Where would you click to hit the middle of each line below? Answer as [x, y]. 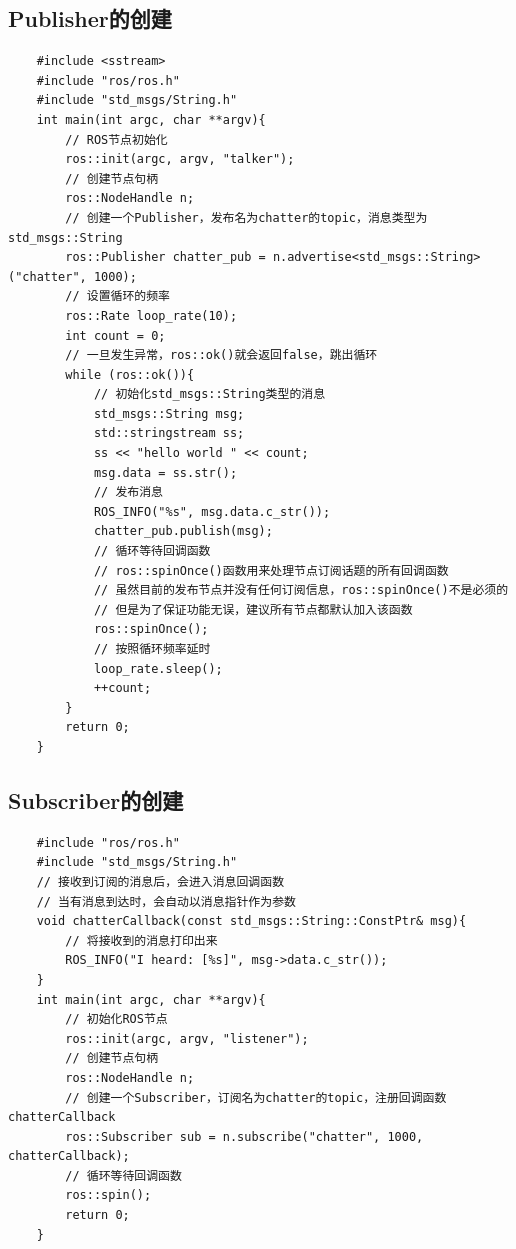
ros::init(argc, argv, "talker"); [180, 159]
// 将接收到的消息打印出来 [141, 940]
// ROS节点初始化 [116, 139]
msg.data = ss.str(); [165, 472]
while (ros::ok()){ [130, 374]
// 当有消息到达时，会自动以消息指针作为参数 [166, 901]
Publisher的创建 [90, 18]
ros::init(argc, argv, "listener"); [187, 1038]
